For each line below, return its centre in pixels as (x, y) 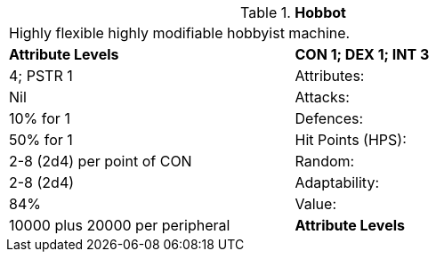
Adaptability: (337, 182)
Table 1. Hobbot (293, 12)
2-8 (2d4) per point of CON (101, 161)
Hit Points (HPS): (351, 140)
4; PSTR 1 (41, 76)
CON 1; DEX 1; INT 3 (362, 54)
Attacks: (322, 97)
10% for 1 (40, 118)
